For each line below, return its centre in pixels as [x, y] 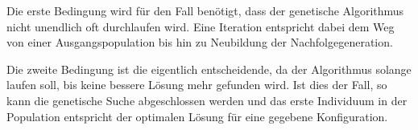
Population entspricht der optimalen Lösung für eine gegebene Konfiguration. [197, 116]
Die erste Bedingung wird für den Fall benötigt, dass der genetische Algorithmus [205, 10]
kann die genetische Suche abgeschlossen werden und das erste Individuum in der [207, 100]
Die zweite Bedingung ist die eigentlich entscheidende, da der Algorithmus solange [209, 69]
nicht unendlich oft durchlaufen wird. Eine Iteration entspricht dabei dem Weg [201, 26]
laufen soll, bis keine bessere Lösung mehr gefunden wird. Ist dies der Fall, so [197, 85]
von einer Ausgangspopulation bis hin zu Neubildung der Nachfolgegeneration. [200, 42]
